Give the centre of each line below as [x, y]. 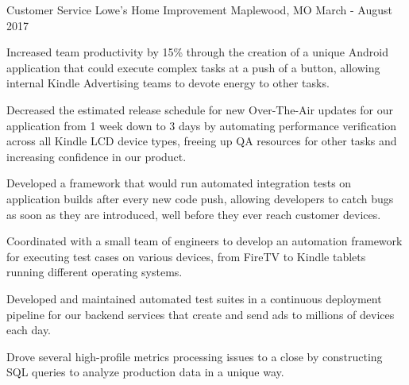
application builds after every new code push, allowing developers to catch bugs [200, 198]
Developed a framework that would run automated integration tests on [179, 183]
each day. [29, 330]
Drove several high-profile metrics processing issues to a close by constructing [195, 356]
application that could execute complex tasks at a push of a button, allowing [193, 67]
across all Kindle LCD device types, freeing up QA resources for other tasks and [202, 141]
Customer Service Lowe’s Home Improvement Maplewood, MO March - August [199, 10]
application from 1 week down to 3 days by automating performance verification [202, 125]
